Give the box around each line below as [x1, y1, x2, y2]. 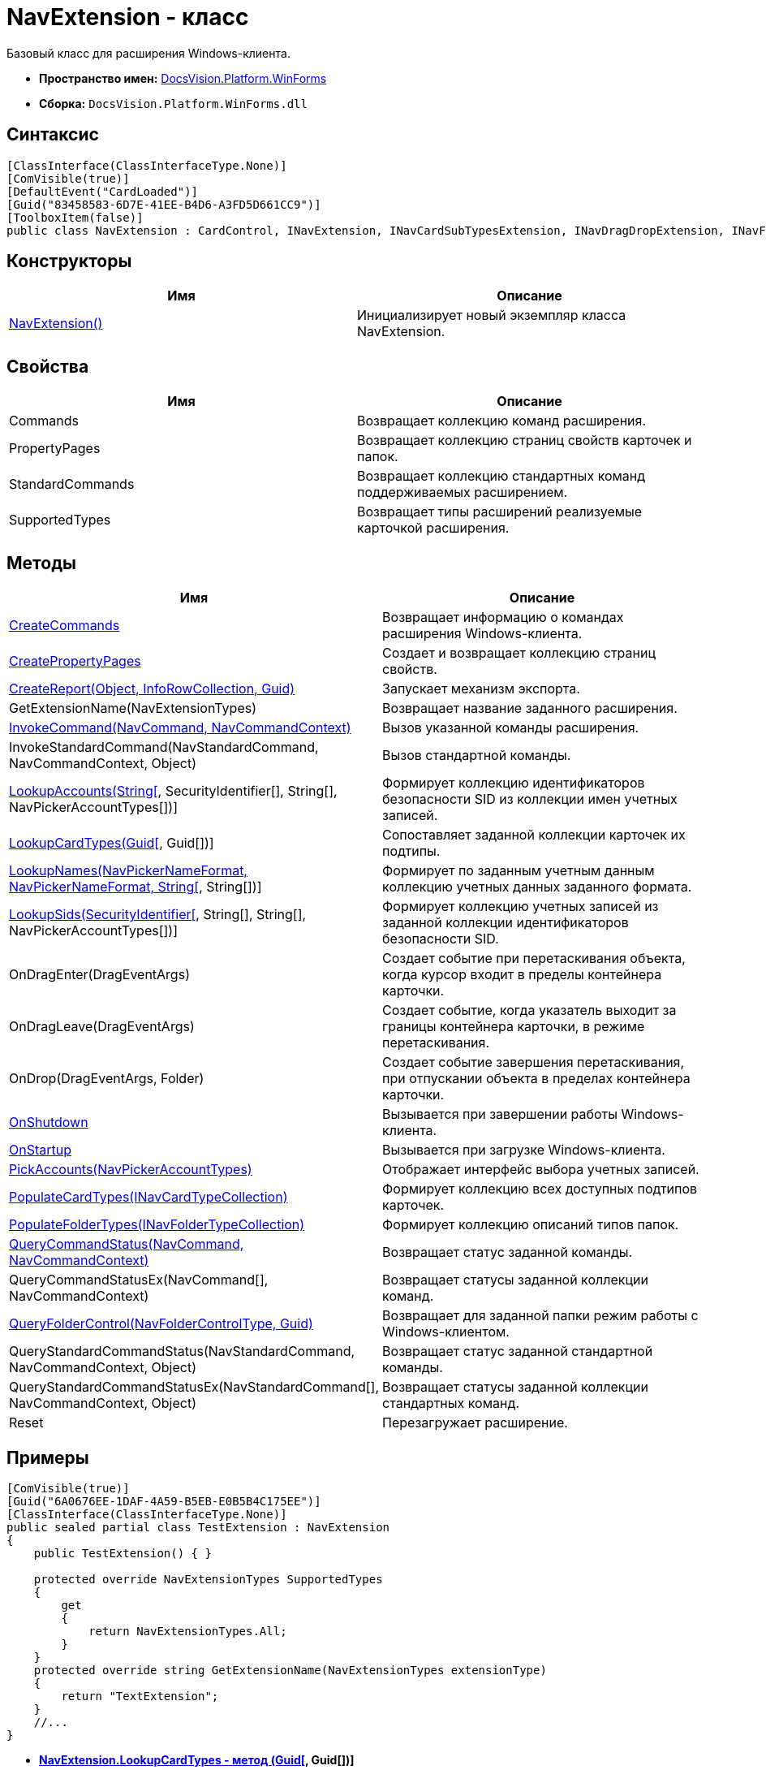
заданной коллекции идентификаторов [382, 914, 629, 931]
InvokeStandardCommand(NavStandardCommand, [9, 739, 319, 756]
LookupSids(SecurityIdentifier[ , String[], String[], [9, 906, 307, 923]
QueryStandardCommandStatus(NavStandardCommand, [9, 1343, 355, 1360]
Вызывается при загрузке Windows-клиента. [382, 1142, 665, 1159]
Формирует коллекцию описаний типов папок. [382, 1216, 679, 1233]
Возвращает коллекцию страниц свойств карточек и [357, 432, 692, 449]
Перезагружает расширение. [382, 1414, 568, 1431]
